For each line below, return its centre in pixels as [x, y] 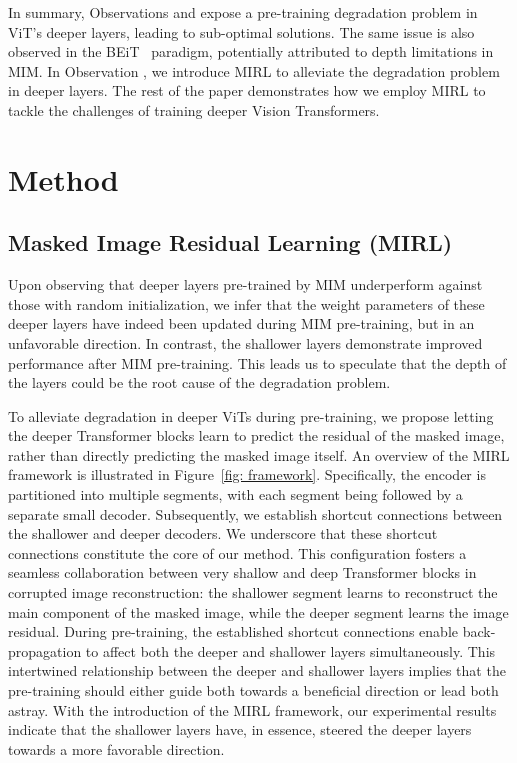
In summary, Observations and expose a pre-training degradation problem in [243, 12]
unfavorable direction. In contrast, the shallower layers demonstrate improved [245, 342]
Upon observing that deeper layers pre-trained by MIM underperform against [245, 284]
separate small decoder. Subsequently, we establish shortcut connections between [255, 513]
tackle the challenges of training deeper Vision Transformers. [194, 109]
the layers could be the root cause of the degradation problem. [199, 382]
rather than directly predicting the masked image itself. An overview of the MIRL [259, 454]
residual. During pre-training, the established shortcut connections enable [233, 631]
